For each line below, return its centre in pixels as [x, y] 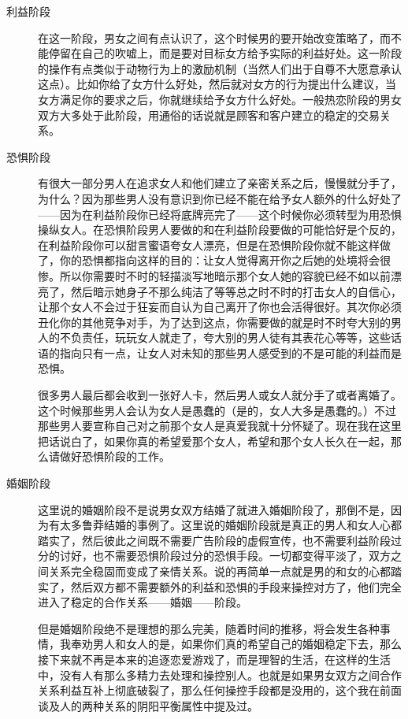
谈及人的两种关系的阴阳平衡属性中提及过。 [148, 705]
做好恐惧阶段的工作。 [115, 456]
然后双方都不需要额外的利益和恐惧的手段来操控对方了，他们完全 [236, 586]
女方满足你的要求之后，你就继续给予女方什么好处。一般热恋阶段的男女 [220, 99]
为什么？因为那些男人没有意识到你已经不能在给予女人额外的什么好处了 [220, 198]
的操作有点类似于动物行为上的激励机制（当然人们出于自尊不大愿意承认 [220, 68]
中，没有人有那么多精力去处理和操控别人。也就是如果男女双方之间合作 [220, 675]
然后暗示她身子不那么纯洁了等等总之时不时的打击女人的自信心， [236, 291]
